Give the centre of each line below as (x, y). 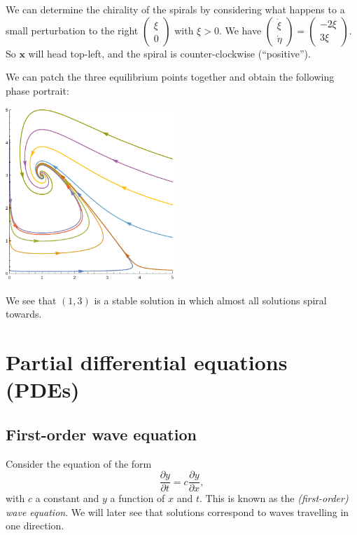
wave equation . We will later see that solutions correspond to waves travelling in (177, 512)
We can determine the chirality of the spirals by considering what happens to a (175, 9)
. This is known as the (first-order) (274, 498)
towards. (24, 314)
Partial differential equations (147, 362)
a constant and (67, 498)
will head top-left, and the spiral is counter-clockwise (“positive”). (169, 53)
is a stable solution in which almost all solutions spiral (210, 300)
